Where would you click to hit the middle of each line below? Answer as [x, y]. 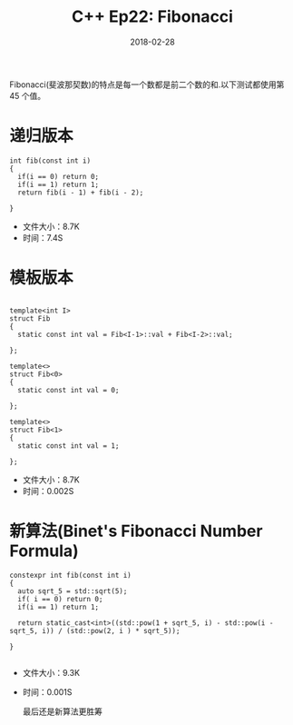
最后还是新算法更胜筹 [62, 711]
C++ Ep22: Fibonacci [152, 17]
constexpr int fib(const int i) [70, 575]
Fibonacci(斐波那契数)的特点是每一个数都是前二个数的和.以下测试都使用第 [147, 84]
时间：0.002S [48, 491]
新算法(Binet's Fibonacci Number [136, 531]
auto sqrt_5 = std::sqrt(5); [73, 591]
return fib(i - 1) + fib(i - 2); [81, 193]
